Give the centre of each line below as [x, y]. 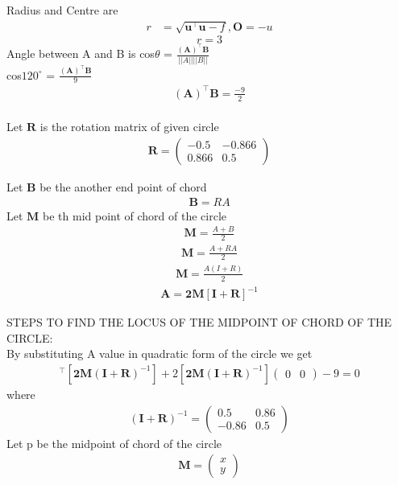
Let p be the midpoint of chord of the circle [114, 443]
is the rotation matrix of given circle [129, 127]
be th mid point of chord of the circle [135, 215]
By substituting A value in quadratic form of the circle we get [160, 353]
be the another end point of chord [123, 186]
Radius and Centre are [62, 10]
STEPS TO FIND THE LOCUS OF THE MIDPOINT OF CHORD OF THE [199, 322]
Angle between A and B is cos [81, 53]
